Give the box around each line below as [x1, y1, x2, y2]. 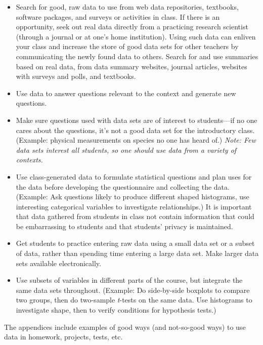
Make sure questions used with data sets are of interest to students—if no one [16, 114, 257, 125]
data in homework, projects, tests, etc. [4, 331, 123, 342]
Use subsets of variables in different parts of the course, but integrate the [16, 275, 243, 285]
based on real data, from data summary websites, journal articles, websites [16, 61, 247, 71]
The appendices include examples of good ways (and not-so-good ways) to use [4, 321, 246, 332]
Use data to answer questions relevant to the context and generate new [16, 88, 236, 98]
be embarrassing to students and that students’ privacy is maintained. [16, 221, 233, 231]
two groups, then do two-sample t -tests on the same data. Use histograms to [16, 294, 252, 305]
